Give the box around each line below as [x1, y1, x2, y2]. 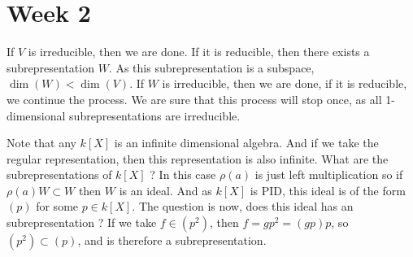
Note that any [7, 134, 76, 151]
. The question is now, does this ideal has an [132, 198, 354, 215]
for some [36, 198, 79, 215]
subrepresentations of [7, 166, 112, 183]
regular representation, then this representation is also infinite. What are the [7, 150, 389, 167]
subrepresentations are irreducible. [69, 107, 241, 124]
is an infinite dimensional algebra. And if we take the [114, 134, 379, 151]
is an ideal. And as [119, 181, 212, 198]
